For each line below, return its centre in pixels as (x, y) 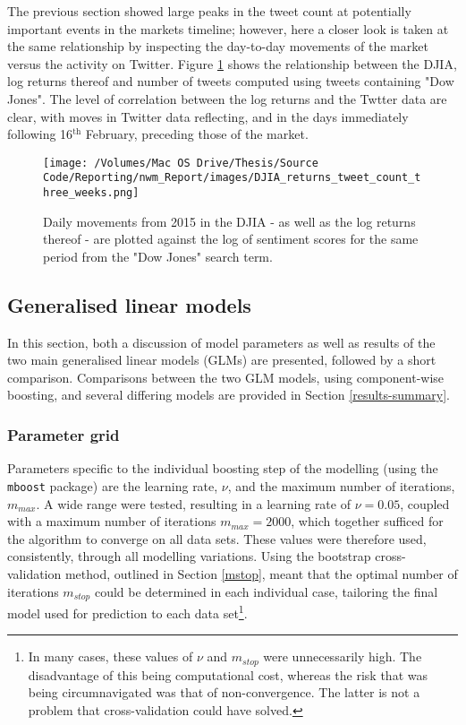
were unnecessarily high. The (343, 656)
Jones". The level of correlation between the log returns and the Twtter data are (227, 98)
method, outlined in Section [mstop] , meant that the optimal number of (261, 573)
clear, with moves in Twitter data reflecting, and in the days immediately (208, 116)
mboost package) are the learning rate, (113, 485)
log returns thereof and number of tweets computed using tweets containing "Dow (231, 81)
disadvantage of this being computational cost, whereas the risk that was (228, 674)
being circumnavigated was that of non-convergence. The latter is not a (224, 692)
